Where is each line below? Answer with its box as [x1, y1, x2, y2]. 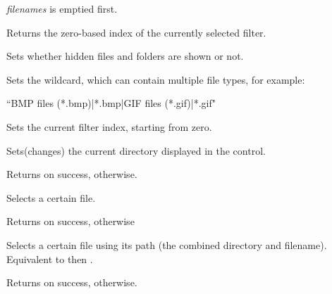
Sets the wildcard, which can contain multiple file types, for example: [6, 72, 305, 87]
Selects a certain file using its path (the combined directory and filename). [6, 237, 327, 252]
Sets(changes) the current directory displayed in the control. [6, 143, 266, 158]
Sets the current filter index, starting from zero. [6, 119, 212, 134]
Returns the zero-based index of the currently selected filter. [6, 25, 266, 39]
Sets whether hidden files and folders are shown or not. [6, 49, 244, 63]
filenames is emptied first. [6, 1, 118, 15]
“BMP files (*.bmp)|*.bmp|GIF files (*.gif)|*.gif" [6, 96, 216, 110]
